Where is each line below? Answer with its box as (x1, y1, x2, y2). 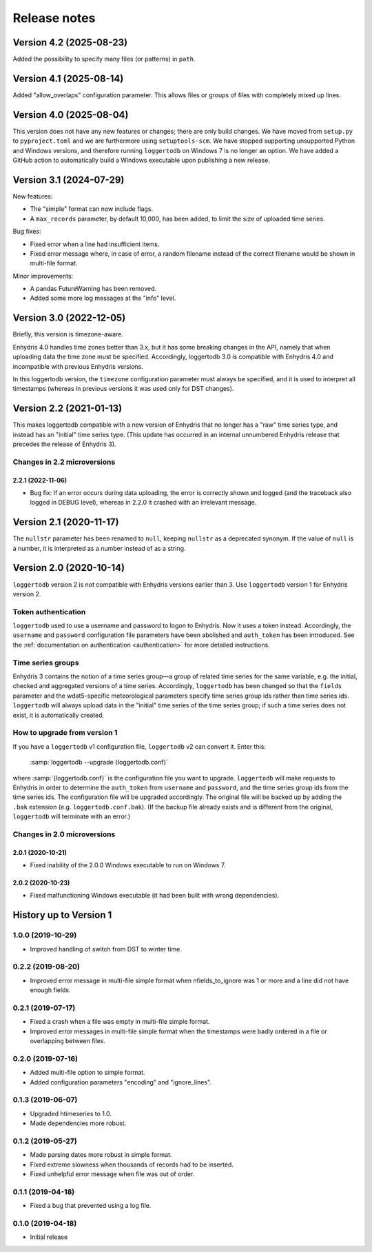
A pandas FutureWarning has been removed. (30, 285, 157, 293)
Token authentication (12, 607, 86, 616)
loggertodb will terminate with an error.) (12, 812, 131, 820)
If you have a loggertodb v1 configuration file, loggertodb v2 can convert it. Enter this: (12, 742, 267, 751)
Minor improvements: (12, 272, 74, 280)
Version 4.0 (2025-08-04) (12, 109, 129, 121)
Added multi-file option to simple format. (30, 1069, 145, 1077)
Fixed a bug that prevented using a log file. (30, 1202, 152, 1210)
